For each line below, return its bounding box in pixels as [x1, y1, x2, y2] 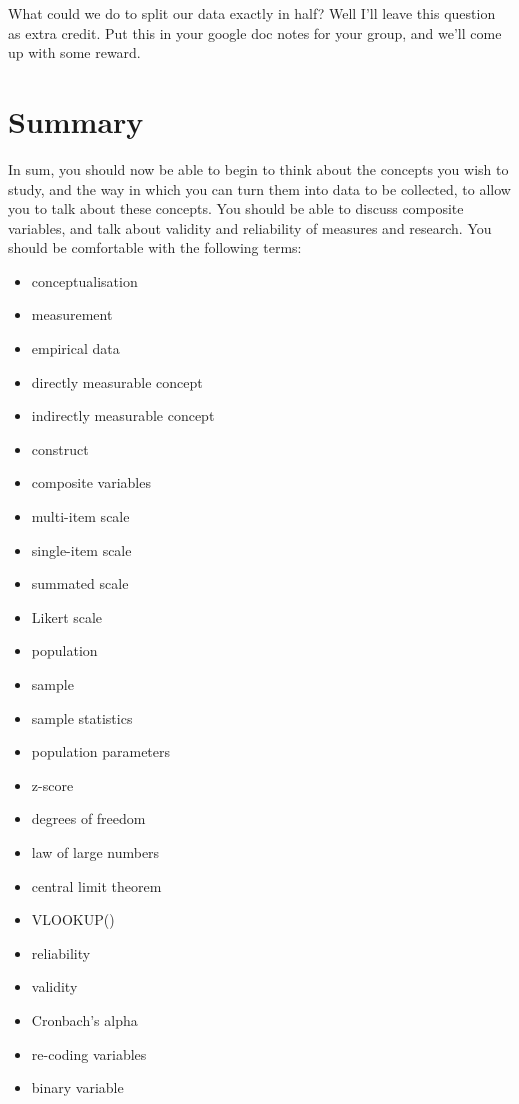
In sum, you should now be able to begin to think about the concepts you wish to [8, 158, 509, 179]
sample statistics [31, 707, 133, 728]
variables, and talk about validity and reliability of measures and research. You [8, 217, 492, 238]
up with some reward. [8, 42, 141, 63]
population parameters [31, 741, 171, 762]
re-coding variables [31, 1043, 147, 1064]
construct [31, 438, 89, 459]
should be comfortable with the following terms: [8, 237, 302, 258]
